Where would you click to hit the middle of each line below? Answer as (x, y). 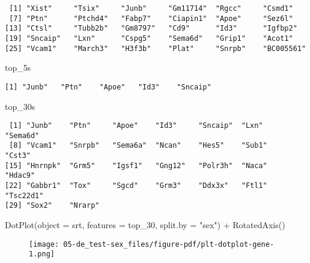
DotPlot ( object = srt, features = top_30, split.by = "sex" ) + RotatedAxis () (145, 225)
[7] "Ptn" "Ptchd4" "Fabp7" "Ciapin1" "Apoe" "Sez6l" (151, 18)
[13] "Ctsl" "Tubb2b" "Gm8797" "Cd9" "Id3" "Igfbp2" (151, 29)
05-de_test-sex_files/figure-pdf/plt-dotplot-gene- (169, 244)
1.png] (42, 254)
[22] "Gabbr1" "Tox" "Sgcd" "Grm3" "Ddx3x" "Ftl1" (136, 186)
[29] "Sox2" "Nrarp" (52, 206)
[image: (44, 244)
